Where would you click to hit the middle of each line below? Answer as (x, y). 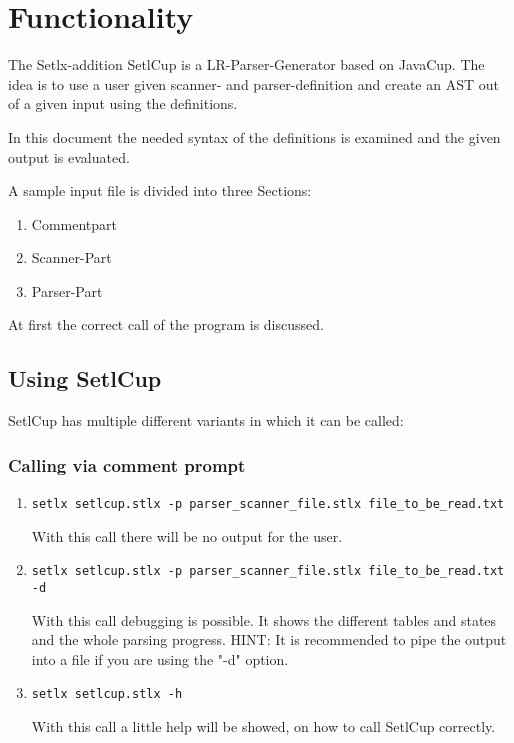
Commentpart (74, 223)
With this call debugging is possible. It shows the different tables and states (264, 619)
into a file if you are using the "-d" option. (160, 658)
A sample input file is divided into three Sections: (160, 190)
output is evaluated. (69, 156)
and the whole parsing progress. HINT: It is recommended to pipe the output (269, 639)
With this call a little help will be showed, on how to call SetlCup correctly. (263, 726)
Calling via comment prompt (127, 464)
